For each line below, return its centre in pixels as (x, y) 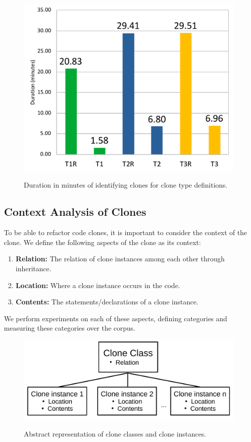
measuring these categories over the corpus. (70, 328)
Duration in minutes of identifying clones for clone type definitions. (126, 185)
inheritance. (33, 269)
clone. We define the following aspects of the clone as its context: (102, 242)
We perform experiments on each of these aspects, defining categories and (116, 318)
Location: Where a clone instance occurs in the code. (98, 285)
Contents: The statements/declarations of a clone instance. (107, 302)
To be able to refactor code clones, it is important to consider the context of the (125, 232)
